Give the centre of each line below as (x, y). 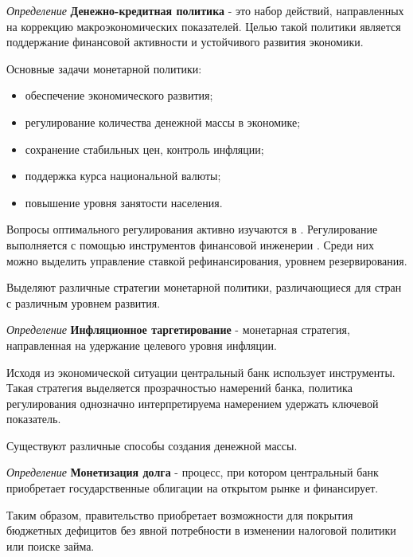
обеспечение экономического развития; (119, 95)
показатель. (34, 419)
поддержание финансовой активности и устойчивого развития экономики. (185, 42)
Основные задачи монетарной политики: (104, 68)
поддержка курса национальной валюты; (123, 176)
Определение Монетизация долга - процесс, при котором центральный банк (193, 472)
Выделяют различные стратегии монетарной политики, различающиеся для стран (204, 287)
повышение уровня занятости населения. (124, 202)
